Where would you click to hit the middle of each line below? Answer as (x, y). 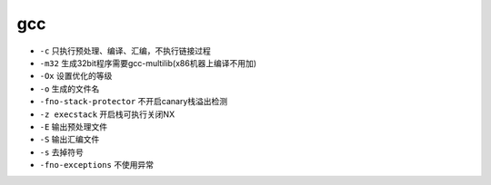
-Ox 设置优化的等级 (76, 76)
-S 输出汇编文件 (70, 140)
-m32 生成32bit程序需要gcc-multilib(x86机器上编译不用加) (148, 63)
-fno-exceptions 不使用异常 (97, 165)
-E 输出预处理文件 (74, 126)
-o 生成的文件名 (70, 88)
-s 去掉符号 (61, 152)
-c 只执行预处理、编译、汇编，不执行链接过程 (125, 51)
